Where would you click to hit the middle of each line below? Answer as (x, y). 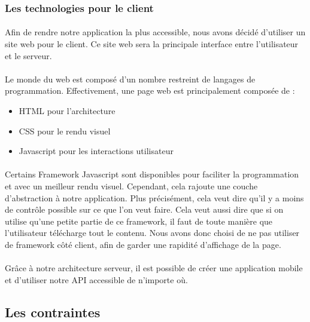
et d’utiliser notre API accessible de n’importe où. (96, 279)
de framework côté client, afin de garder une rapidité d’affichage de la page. (143, 244)
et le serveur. (28, 55)
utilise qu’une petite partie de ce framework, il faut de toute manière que (139, 221)
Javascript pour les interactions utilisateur (96, 151)
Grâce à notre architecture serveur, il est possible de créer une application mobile (154, 268)
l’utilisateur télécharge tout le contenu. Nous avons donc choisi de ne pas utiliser (152, 233)
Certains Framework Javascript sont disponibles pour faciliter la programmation (152, 174)
